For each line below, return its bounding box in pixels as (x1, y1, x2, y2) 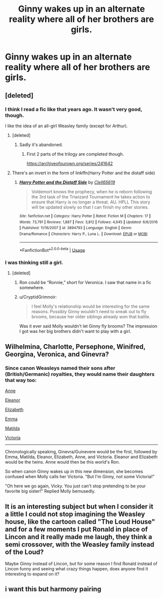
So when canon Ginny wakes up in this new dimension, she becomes (5, 468, 143, 474)
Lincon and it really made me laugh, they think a (5, 532, 152, 541)
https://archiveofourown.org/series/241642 (26, 160, 113, 166)
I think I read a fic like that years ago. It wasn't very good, (5, 106, 142, 113)
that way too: (5, 377, 37, 383)
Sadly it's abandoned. (19, 142, 63, 148)
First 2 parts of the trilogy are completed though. (26, 151, 124, 157)
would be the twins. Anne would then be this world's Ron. (5, 459, 120, 465)
